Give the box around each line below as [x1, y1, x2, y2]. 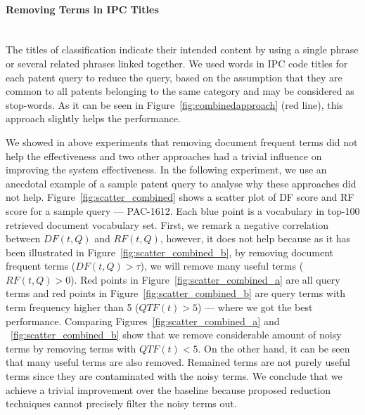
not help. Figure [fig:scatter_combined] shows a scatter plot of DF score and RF [6, 190, 354, 204]
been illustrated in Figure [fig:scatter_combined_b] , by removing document [6, 244, 334, 259]
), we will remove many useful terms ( [140, 258, 304, 273]
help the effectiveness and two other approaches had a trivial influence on [6, 148, 322, 163]
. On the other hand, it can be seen [198, 341, 350, 355]
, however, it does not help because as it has [160, 231, 351, 246]
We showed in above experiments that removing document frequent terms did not [6, 134, 358, 149]
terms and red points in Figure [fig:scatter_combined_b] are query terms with [6, 286, 346, 301]
